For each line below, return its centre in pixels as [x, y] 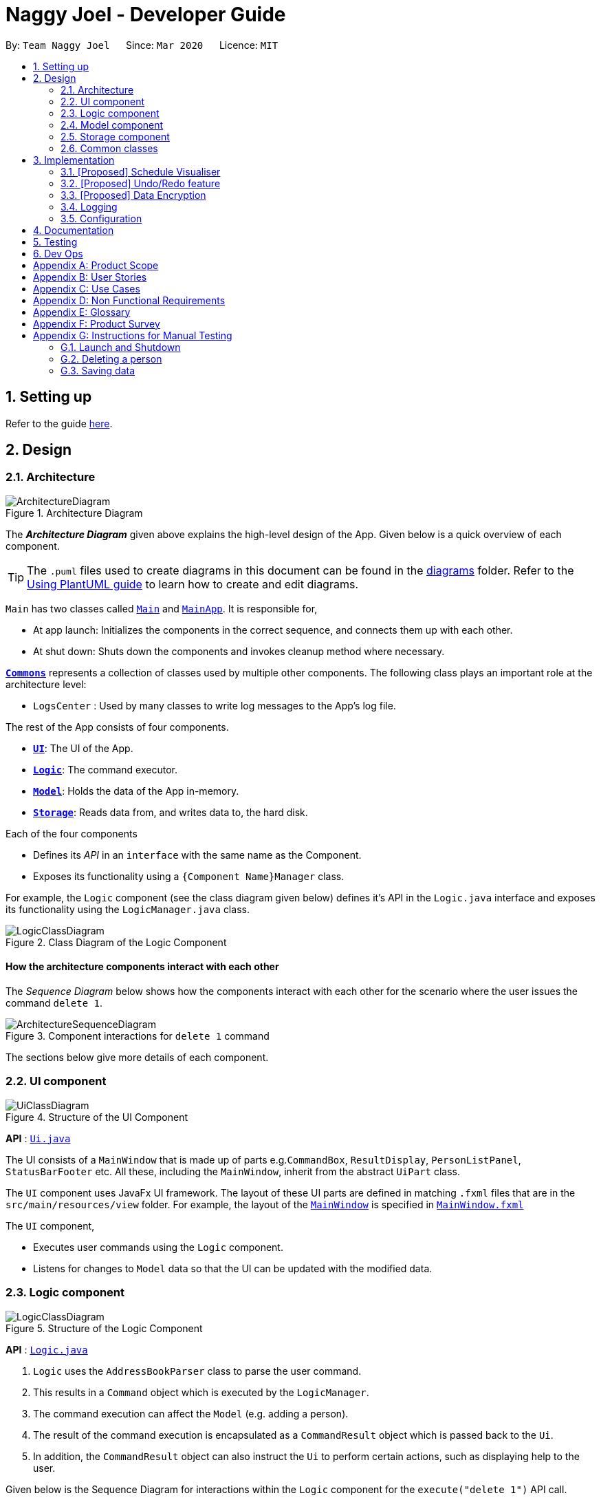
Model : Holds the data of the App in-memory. [136, 791]
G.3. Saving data [98, 370]
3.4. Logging [89, 206]
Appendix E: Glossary [82, 312]
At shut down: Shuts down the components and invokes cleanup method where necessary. [239, 651]
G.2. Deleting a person [111, 358]
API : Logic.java [47, 1349]
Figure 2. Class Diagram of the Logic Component [116, 942]
